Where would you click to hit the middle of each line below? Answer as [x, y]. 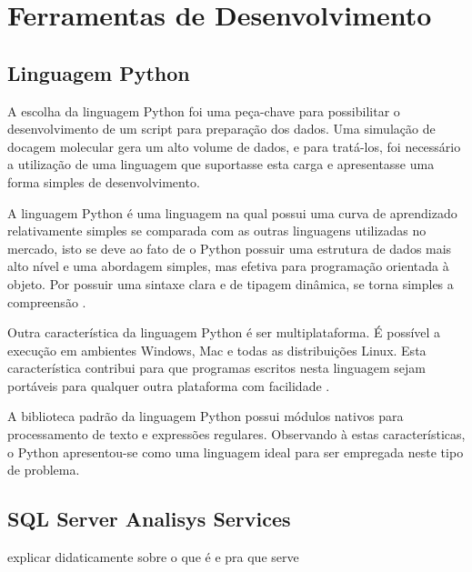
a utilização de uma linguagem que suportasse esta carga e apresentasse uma [221, 164]
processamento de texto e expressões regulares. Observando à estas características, [236, 434]
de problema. [44, 470]
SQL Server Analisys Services [149, 519]
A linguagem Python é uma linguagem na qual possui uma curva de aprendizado [232, 212]
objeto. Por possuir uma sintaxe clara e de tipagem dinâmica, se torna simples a [231, 283]
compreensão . [47, 301]
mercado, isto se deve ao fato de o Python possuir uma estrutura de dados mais [230, 248]
